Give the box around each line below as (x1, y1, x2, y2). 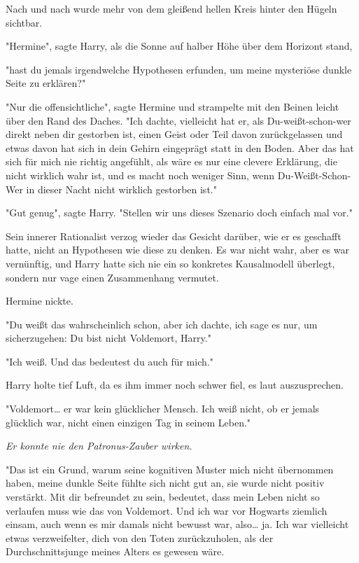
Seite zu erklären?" (6, 76, 86, 90)
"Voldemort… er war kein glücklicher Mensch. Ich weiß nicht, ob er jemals (6, 401, 320, 416)
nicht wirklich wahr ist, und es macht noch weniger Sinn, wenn (6, 167, 275, 182)
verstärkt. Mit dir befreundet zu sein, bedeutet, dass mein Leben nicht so (6, 489, 320, 504)
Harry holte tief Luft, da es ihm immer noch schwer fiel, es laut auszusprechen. (6, 377, 344, 392)
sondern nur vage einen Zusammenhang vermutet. (6, 270, 219, 284)
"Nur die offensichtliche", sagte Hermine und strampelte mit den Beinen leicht (6, 99, 339, 113)
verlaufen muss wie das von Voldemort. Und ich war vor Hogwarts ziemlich (6, 503, 328, 517)
